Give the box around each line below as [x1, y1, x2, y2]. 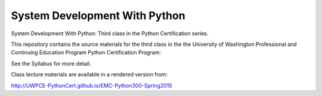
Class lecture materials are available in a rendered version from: [11, 71, 168, 78]
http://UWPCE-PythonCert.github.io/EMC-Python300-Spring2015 [11, 82, 172, 89]
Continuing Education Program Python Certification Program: [11, 49, 161, 56]
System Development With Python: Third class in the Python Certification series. [11, 30, 209, 37]
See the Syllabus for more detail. [11, 60, 92, 67]
